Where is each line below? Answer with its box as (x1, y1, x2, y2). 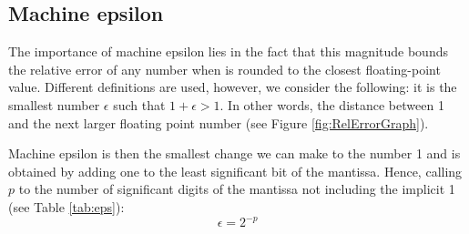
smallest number (8, 95, 100, 114)
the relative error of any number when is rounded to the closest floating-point (8, 59, 441, 78)
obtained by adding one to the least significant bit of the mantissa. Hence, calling (8, 161, 463, 180)
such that (113, 95, 166, 114)
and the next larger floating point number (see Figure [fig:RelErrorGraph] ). (8, 113, 429, 132)
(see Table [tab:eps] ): (8, 197, 125, 216)
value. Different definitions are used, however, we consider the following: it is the (8, 77, 457, 97)
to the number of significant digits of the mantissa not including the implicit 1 (18, 179, 455, 198)
